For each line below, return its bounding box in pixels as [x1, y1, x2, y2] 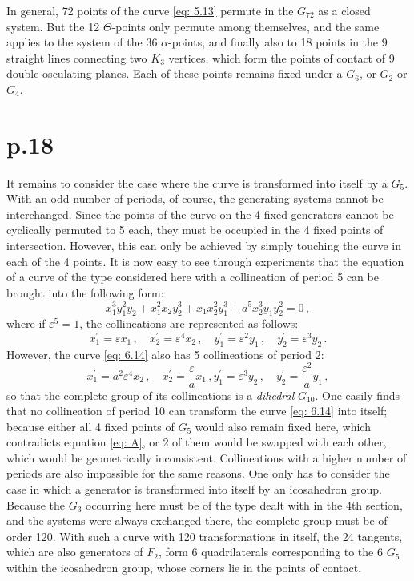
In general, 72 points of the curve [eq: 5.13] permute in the [6, 2, 294, 18]
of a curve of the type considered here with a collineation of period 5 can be [6, 268, 379, 285]
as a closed [318, 2, 371, 18]
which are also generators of [6, 543, 143, 560]
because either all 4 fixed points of [6, 418, 175, 434]
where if [6, 315, 46, 332]
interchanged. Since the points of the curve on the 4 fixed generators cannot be [6, 205, 394, 222]
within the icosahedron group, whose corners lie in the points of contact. [6, 559, 362, 576]
